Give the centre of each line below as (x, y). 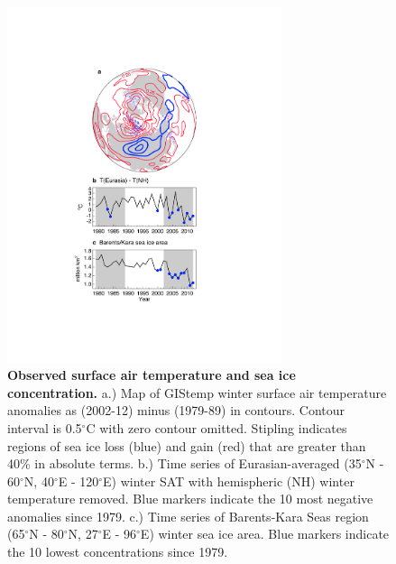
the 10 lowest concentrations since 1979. (118, 552)
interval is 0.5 (45, 427)
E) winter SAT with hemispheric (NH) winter (229, 481)
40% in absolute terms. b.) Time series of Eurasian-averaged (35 (184, 463)
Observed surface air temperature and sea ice (152, 375)
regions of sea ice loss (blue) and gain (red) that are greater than (187, 445)
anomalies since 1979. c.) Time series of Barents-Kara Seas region (188, 516)
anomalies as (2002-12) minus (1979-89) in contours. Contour (176, 410)
